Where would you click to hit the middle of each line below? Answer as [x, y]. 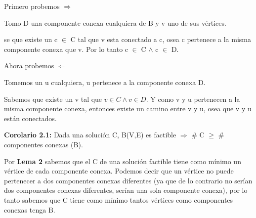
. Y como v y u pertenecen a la [193, 99]
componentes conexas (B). [43, 144]
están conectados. [30, 118]
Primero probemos [32, 6]
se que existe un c [31, 39]
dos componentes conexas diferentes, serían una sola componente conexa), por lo [126, 190]
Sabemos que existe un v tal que [53, 99]
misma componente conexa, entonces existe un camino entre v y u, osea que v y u [128, 109]
